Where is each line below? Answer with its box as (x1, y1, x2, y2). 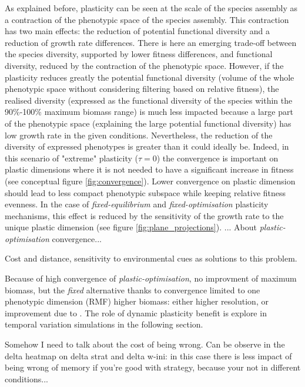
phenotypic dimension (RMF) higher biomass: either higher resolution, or (5, 295, 269, 307)
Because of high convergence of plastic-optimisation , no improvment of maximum (5, 272, 297, 285)
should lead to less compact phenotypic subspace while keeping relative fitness (5, 186, 286, 199)
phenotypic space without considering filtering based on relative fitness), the (5, 82, 279, 95)
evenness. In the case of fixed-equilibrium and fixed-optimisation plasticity (5, 198, 269, 210)
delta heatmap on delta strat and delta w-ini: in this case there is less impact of (5, 349, 292, 362)
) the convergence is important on (156, 151, 279, 164)
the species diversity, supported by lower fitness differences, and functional (5, 48, 273, 60)
